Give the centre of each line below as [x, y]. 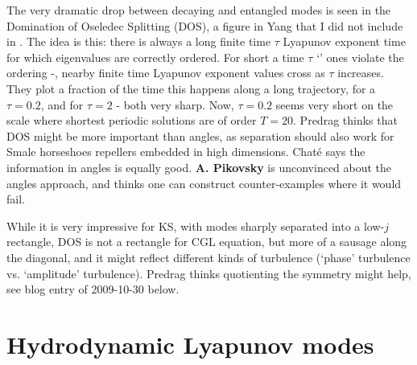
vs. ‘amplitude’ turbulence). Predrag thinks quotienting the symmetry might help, [209, 273]
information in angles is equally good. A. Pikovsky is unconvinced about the [199, 167]
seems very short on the [334, 104]
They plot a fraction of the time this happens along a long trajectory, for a [191, 88]
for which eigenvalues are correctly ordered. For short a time [155, 57]
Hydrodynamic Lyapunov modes [190, 344]
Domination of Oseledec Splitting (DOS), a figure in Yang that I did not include [205, 25]
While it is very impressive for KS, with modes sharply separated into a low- [196, 226]
